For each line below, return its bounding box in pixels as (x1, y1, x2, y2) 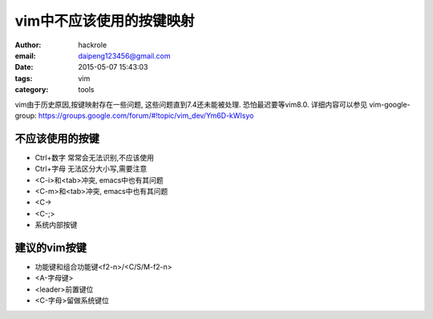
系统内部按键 (34, 220, 78, 230)
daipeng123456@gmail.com (78, 50, 172, 60)
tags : (14, 73, 33, 83)
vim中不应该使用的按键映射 (14, 12, 195, 30)
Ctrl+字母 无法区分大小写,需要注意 (34, 164, 148, 174)
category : (14, 85, 49, 95)
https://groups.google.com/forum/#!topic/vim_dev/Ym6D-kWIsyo (38, 111, 254, 120)
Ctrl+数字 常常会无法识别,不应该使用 (34, 152, 154, 162)
